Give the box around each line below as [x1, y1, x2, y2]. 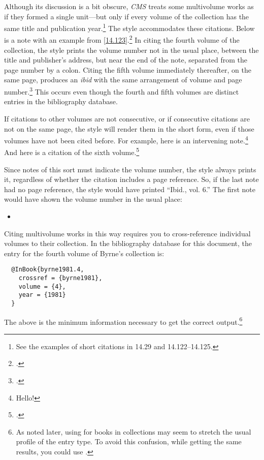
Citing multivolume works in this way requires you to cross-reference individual [4, 228, 251, 238]
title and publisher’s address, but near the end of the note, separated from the [4, 54, 247, 65]
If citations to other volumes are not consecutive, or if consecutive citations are [4, 113, 250, 124]
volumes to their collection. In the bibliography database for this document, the [4, 238, 252, 249]
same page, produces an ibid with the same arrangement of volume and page [4, 74, 242, 85]
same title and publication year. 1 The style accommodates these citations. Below [4, 21, 255, 33]
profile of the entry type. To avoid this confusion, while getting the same [16, 436, 242, 447]
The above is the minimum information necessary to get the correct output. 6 [4, 315, 243, 327]
